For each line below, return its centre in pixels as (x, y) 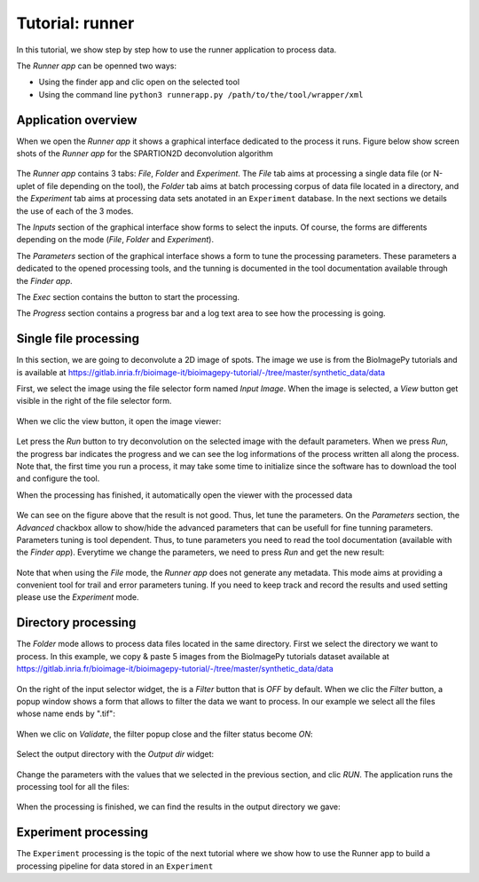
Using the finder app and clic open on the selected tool (139, 82)
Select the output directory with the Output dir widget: (115, 754)
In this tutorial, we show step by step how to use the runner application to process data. (177, 50)
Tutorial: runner (75, 23)
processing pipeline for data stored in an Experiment (115, 866)
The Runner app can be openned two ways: (97, 66)
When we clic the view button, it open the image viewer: (119, 421)
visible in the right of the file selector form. (94, 401)
